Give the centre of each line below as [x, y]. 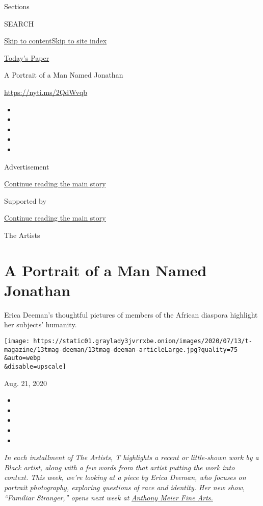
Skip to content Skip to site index [56, 41]
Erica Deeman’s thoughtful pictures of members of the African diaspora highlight [131, 314]
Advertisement [27, 166]
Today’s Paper [27, 57]
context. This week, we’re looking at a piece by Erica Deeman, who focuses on [125, 477]
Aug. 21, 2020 [25, 383]
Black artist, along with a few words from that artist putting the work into [120, 467]
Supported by [25, 200]
